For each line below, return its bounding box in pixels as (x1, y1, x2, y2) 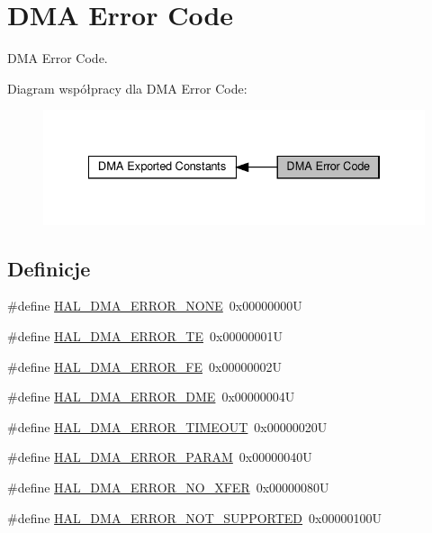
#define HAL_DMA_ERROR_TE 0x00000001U (7, 327, 283, 346)
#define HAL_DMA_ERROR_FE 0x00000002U (7, 357, 282, 375)
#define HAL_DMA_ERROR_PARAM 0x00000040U (7, 447, 312, 466)
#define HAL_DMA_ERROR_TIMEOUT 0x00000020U (7, 417, 328, 436)
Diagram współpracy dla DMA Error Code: (7, 78, 247, 97)
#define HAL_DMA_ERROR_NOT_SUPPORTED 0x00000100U (7, 508, 382, 527)
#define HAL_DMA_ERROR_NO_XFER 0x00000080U (7, 477, 329, 496)
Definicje (7, 254, 91, 282)
